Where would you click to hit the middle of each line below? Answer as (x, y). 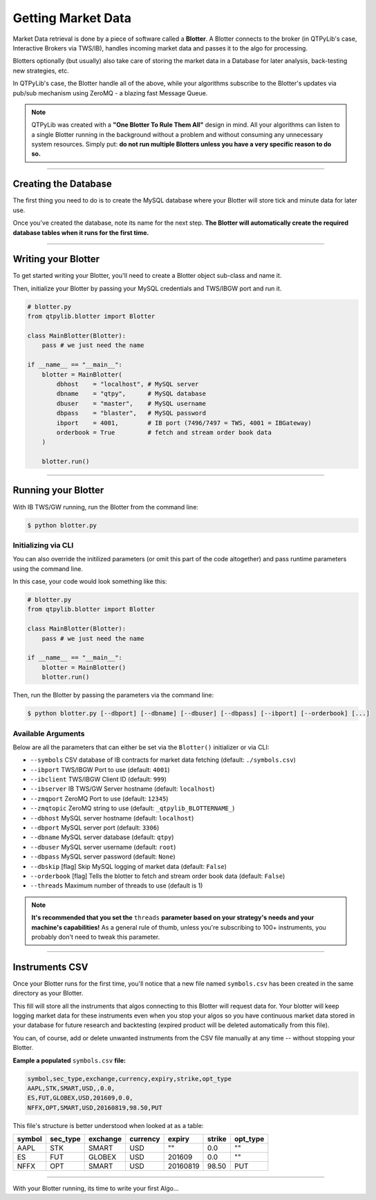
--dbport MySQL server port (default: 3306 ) (95, 827)
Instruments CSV (51, 967)
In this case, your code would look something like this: (90, 581)
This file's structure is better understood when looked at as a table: (108, 1125)
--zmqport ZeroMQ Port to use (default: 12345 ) (99, 798)
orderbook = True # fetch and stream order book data (164, 432)
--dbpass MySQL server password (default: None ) (103, 856)
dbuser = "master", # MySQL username (131, 403)
